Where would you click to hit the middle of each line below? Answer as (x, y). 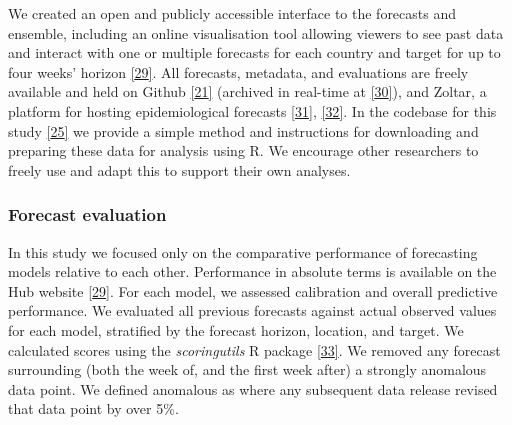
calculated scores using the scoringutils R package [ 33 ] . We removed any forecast (254, 349)
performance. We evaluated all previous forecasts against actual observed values (252, 310)
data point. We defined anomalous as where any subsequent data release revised (253, 388)
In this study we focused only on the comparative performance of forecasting (243, 251)
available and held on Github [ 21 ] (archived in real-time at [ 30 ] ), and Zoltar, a (247, 91)
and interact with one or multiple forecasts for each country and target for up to (254, 52)
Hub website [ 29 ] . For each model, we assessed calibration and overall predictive (253, 290)
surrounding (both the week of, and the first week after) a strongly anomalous (247, 369)
